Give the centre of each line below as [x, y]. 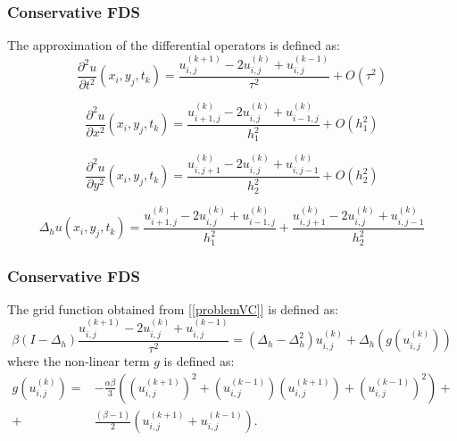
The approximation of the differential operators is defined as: [174, 45]
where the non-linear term [79, 361]
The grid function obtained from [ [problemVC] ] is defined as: [173, 308]
